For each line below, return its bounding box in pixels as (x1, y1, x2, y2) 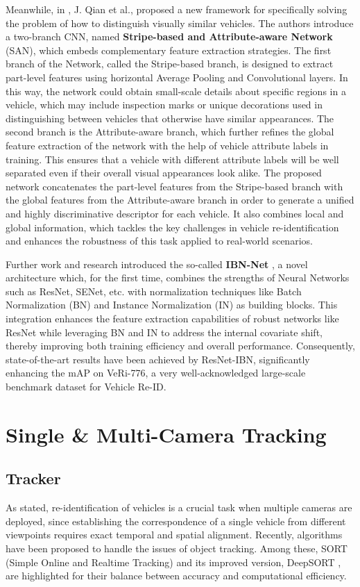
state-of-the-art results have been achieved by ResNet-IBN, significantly (6, 352, 310, 366)
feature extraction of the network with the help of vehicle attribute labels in (6, 138, 329, 152)
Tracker (6, 468, 61, 489)
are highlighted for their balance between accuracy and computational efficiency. (6, 568, 347, 583)
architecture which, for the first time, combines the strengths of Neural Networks (6, 270, 350, 285)
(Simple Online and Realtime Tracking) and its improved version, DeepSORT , (6, 554, 341, 569)
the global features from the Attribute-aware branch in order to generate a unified (6, 192, 354, 207)
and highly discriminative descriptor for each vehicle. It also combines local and (6, 206, 344, 220)
